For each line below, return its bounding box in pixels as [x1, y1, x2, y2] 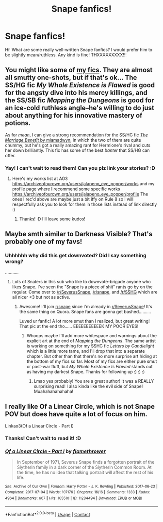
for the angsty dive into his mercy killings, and [5, 89, 148, 97]
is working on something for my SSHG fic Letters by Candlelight [26, 343, 154, 349]
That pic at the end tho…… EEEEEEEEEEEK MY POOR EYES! [19, 323, 139, 329]
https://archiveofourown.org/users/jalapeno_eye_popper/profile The [12, 191, 148, 197]
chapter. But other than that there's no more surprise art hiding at [26, 353, 157, 359]
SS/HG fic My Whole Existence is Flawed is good [5, 81, 155, 89]
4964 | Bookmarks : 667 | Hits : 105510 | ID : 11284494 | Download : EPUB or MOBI [5, 496, 142, 501]
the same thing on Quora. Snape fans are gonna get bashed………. [19, 309, 151, 314]
